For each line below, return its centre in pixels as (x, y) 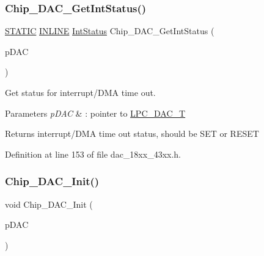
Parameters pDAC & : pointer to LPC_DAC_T (95, 113)
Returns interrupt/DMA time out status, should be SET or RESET (132, 133)
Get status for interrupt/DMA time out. (80, 92)
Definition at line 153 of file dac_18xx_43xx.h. (93, 154)
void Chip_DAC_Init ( (49, 204)
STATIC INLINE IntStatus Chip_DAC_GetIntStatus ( (110, 31)
